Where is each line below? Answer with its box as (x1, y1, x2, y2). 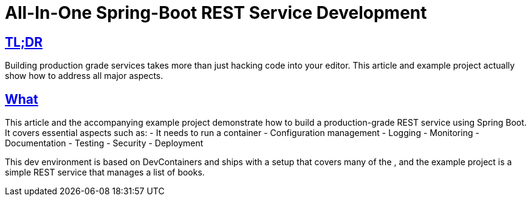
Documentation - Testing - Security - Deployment (5, 138, 204, 149)
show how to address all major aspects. (5, 70, 163, 81)
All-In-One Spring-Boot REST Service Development (5, 2, 427, 23)
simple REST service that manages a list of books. (5, 167, 205, 178)
